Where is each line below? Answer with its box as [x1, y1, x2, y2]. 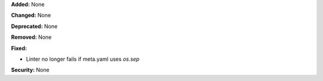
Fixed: [11, 45, 27, 52]
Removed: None [11, 33, 52, 41]
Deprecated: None [11, 23, 58, 30]
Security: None [11, 66, 50, 74]
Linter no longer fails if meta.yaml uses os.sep [26, 55, 140, 63]
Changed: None [11, 12, 51, 19]
